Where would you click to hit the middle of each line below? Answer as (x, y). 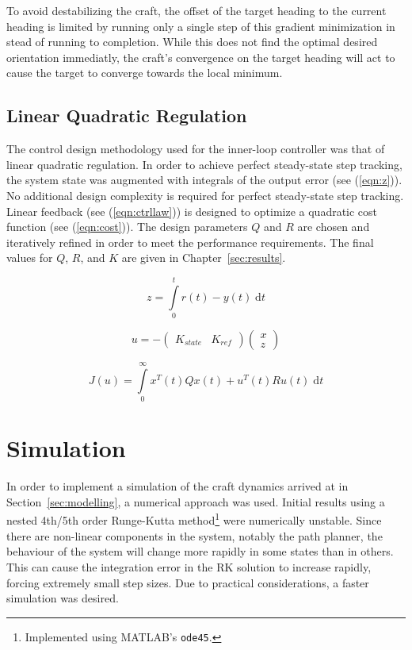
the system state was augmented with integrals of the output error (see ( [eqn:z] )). (204, 180)
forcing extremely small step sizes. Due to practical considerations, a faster (188, 582)
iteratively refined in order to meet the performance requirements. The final (190, 242)
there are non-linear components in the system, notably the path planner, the (195, 535)
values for (30, 258)
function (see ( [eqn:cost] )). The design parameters (127, 227)
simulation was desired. (63, 598)
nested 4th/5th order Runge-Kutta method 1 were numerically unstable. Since (194, 519)
